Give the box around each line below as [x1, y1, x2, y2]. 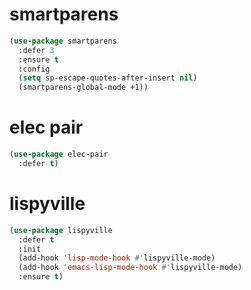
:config [18, 64, 51, 74]
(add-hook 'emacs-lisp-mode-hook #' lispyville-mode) [18, 263, 243, 273]
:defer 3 [18, 45, 55, 55]
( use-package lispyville [9, 225, 113, 235]
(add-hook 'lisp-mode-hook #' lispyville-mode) [18, 253, 216, 263]
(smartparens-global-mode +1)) [18, 83, 149, 93]
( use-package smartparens [9, 36, 117, 46]
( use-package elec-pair [9, 149, 109, 160]
